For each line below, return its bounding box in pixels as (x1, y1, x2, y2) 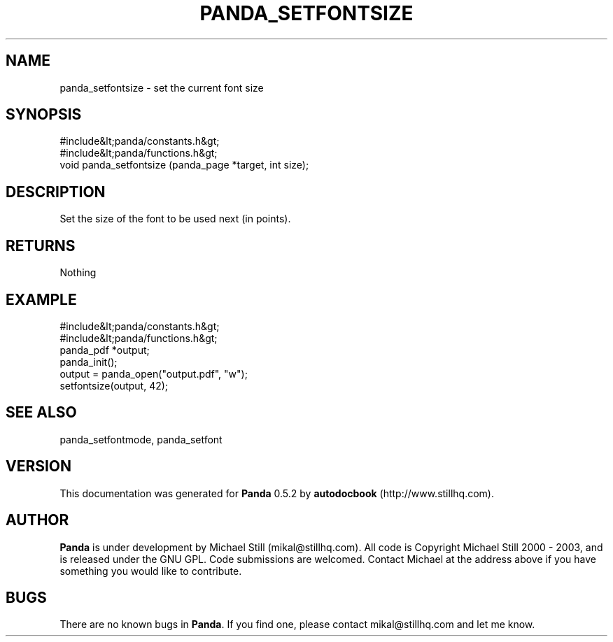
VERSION (6, 457, 72, 476)
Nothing (59, 266, 97, 279)
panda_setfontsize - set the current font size (59, 81, 264, 94)
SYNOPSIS (6, 106, 82, 124)
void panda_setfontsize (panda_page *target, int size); (59, 159, 309, 171)
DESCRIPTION (6, 183, 106, 201)
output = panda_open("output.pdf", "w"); (59, 367, 248, 380)
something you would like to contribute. (59, 564, 242, 577)
